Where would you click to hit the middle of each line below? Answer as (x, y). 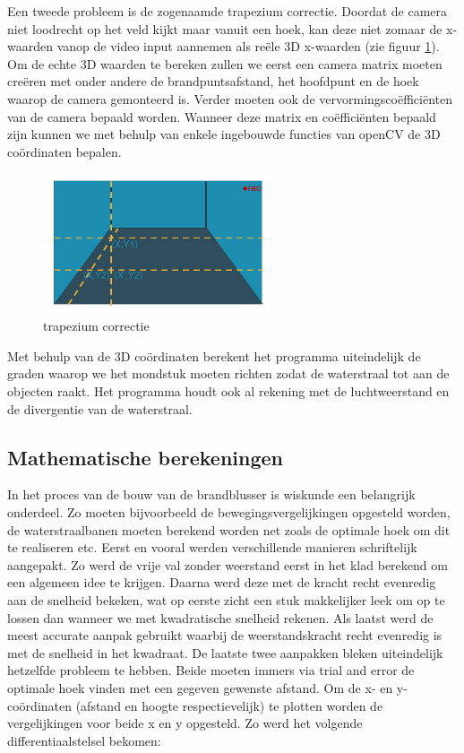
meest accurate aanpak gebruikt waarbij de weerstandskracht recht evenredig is (225, 635)
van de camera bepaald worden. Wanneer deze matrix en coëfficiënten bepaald (222, 116)
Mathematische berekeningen (146, 457)
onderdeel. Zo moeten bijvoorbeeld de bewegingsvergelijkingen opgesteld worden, (229, 512)
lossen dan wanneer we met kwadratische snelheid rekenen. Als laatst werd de (220, 617)
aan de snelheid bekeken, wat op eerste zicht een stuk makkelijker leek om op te (226, 600)
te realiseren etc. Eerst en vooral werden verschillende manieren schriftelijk (212, 547)
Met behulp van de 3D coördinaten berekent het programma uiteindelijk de (214, 355)
